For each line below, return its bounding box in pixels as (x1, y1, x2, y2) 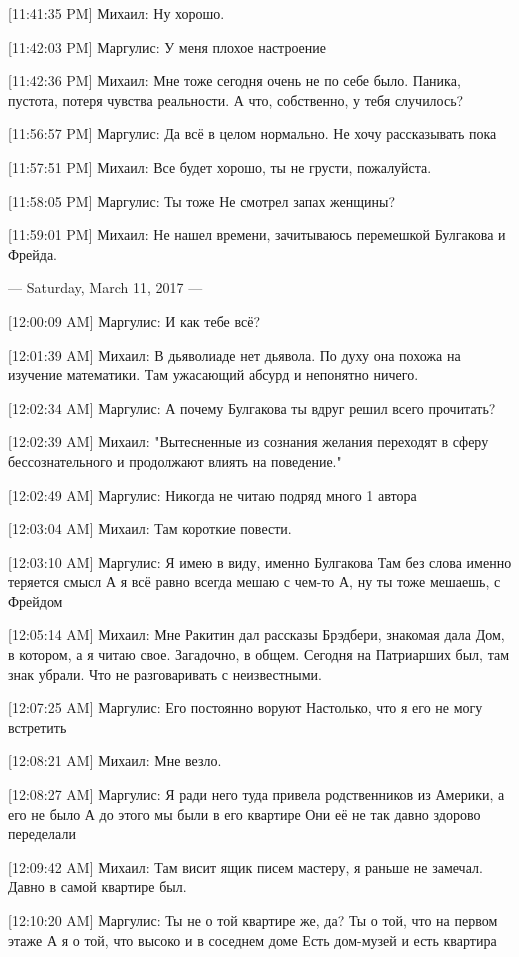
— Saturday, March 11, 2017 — (8, 277, 203, 298)
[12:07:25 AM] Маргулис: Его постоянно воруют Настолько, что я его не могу (8, 697, 483, 718)
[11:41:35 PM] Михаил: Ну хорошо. (8, 3, 225, 23)
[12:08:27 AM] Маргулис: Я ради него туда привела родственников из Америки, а (8, 784, 505, 805)
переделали (8, 823, 76, 844)
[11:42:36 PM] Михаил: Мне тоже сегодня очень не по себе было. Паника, (8, 70, 461, 91)
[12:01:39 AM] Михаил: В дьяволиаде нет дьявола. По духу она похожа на (8, 344, 461, 365)
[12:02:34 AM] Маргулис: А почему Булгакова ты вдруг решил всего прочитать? (8, 397, 496, 418)
